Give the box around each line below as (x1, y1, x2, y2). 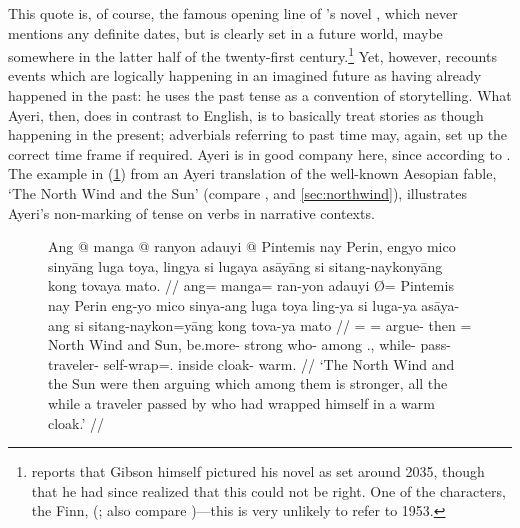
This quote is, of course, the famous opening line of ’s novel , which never (8, 3, 458, 23)
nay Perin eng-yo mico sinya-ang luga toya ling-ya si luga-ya (48, 294, 417, 315)
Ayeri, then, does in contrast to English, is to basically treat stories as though (8, 104, 484, 125)
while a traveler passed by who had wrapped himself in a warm (48, 392, 435, 413)
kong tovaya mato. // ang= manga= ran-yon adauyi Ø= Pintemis (48, 275, 454, 296)
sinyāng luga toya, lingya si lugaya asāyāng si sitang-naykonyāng (48, 255, 443, 276)
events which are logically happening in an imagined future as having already (8, 65, 482, 86)
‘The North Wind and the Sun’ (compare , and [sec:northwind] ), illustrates (8, 183, 467, 203)
